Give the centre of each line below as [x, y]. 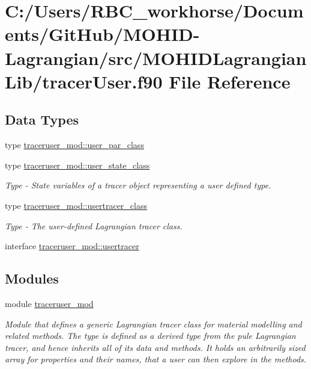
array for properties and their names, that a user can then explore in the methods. [156, 359]
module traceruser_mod [49, 303]
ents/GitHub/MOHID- [102, 34]
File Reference [230, 81]
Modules [32, 278]
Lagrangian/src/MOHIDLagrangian [156, 57]
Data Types [42, 119]
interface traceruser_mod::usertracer [72, 246]
